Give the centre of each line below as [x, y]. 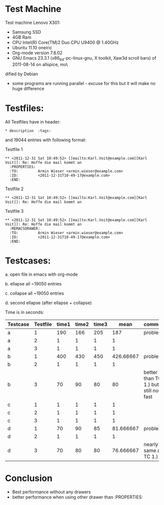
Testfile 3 [14, 211]
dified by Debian [21, 74]
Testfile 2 [14, 189]
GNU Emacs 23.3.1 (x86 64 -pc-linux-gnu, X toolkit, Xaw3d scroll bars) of [84, 58]
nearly [151, 444]
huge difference [28, 88]
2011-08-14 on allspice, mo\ [40, 64]
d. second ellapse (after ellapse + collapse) [48, 303]
